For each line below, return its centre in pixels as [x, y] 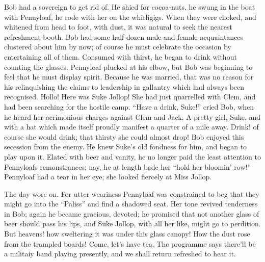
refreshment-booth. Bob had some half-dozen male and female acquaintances [124, 36]
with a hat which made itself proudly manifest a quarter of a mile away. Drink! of [131, 127]
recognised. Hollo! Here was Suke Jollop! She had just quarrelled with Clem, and [130, 97]
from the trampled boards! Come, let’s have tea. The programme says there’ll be [130, 243]
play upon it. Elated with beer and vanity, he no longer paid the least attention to [133, 156]
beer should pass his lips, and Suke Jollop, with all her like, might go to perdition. [132, 224]
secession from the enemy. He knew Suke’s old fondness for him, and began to [126, 147]
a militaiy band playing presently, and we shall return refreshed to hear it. [120, 254]
